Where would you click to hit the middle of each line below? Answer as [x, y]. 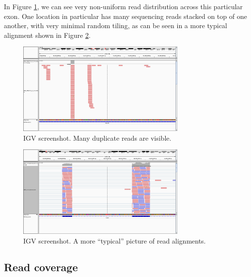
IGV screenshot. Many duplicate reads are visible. [97, 138]
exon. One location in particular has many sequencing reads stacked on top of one [125, 16]
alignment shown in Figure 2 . [47, 35]
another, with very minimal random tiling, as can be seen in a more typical [116, 25]
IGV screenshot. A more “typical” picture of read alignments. [115, 240]
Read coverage [41, 267]
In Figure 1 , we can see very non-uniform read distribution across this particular [123, 6]
